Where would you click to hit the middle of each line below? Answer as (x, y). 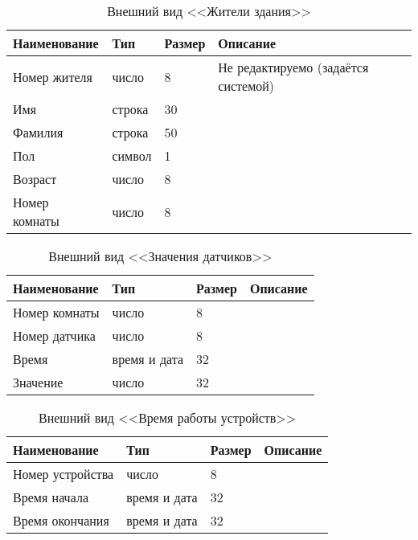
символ (132, 155)
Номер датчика (54, 335)
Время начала (51, 497)
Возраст (35, 179)
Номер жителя (53, 76)
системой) (246, 86)
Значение (38, 382)
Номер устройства (64, 474)
